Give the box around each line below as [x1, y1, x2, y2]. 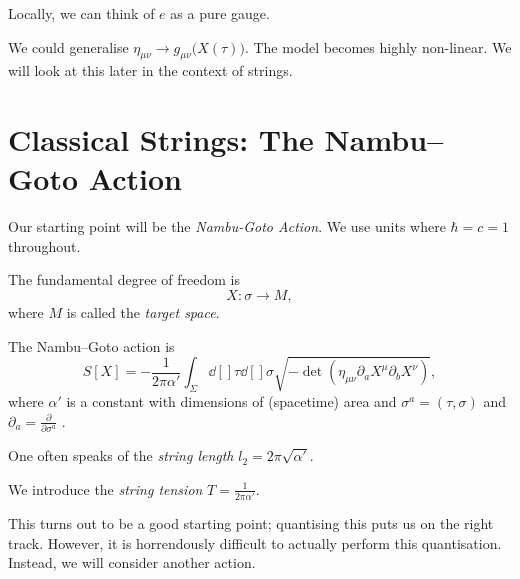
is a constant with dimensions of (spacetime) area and [66, 391, 397, 412]
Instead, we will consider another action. [8, 552, 256, 573]
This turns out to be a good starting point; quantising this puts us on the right [8, 513, 494, 534]
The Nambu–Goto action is [8, 335, 175, 356]
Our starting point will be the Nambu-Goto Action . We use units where [8, 216, 446, 237]
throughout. [8, 235, 81, 256]
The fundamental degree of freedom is [8, 269, 240, 290]
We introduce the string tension [8, 478, 203, 499]
